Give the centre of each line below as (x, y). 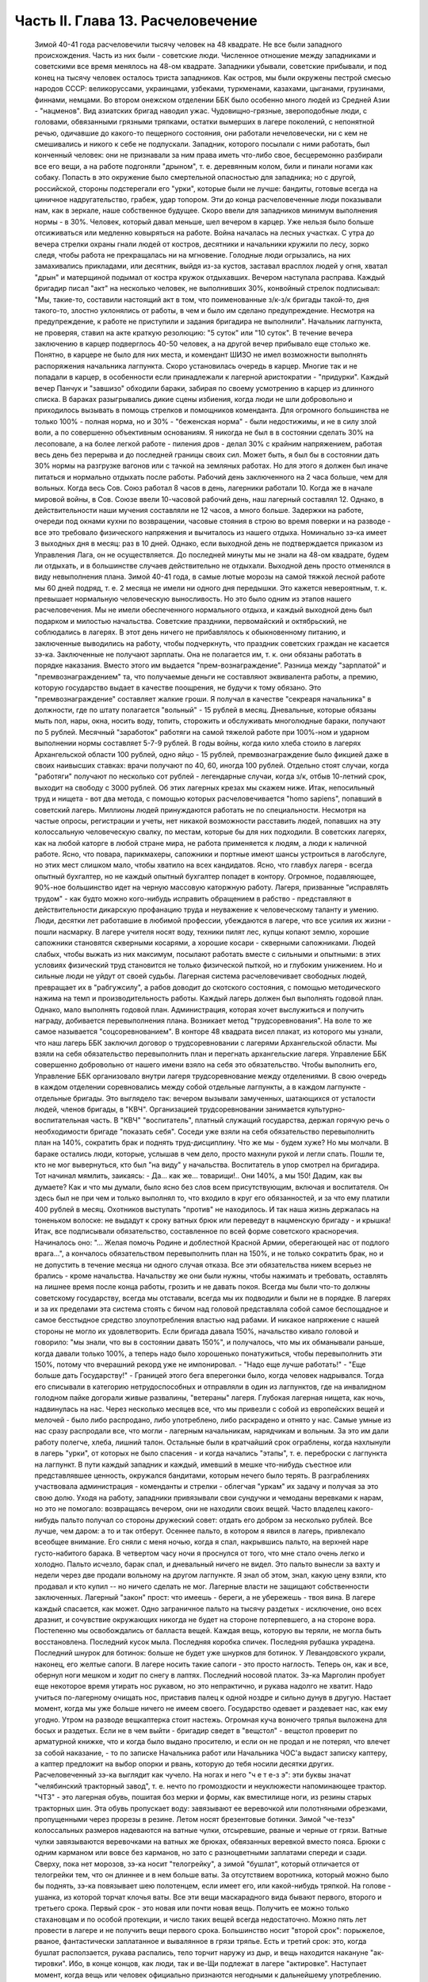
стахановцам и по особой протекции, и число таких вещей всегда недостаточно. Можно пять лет (201, 1919)
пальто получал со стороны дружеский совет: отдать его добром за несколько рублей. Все (216, 1520)
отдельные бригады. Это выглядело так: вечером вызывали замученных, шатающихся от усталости (205, 1098)
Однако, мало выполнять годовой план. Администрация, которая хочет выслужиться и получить (199, 1009)
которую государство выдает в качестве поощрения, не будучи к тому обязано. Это (178, 688)
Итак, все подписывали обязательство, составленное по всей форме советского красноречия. (197, 1231)
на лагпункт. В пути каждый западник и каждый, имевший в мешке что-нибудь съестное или (193, 1464)
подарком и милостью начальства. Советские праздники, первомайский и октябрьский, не (191, 621)
